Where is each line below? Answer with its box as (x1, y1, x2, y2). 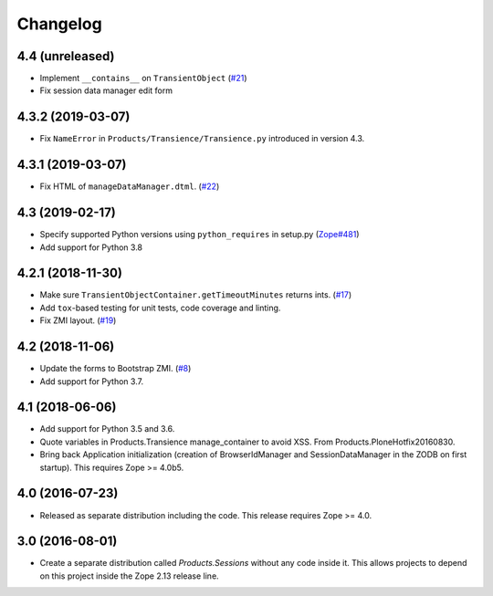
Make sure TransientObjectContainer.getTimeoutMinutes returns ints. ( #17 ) (39, 289, 352, 300)
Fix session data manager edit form (39, 85, 173, 96)
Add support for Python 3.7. (39, 375, 144, 387)
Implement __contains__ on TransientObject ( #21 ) (39, 73, 247, 84)
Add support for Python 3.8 (39, 242, 143, 253)
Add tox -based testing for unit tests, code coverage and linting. (39, 302, 281, 313)
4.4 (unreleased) (16, 48, 115, 64)
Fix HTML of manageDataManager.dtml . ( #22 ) (39, 181, 220, 192)
